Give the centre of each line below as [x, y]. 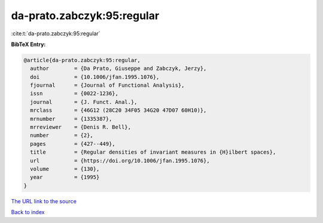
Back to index [28, 212]
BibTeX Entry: [28, 44]
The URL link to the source [44, 201]
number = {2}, [62, 135]
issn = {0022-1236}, [74, 94]
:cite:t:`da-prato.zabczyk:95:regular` [56, 33]
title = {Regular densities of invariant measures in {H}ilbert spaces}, [153, 152]
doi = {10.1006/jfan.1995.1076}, [95, 77]
